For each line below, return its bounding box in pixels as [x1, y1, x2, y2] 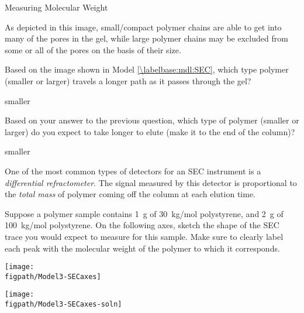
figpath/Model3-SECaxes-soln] [5, 300, 122, 309]
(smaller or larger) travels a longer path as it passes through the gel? [5, 74, 251, 87]
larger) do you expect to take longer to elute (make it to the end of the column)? [5, 125, 295, 137]
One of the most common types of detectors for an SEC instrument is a [5, 164, 261, 177]
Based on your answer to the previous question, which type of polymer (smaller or [5, 114, 299, 126]
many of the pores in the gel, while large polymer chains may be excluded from [5, 32, 288, 44]
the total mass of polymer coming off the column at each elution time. [5, 188, 255, 200]
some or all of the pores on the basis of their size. [5, 43, 181, 56]
